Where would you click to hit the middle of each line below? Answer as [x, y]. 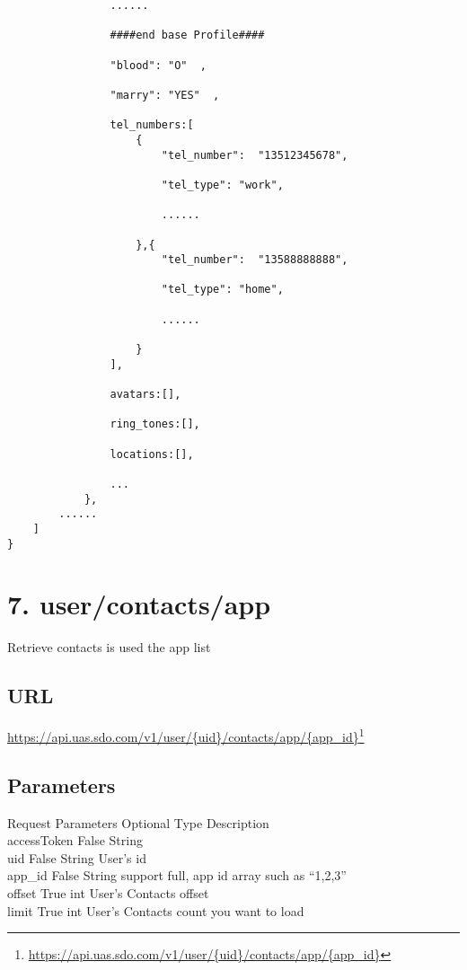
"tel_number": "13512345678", [255, 155]
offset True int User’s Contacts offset [108, 893]
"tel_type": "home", [222, 290]
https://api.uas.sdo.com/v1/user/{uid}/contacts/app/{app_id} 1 [186, 735]
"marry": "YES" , [165, 95]
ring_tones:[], [155, 424]
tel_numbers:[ [152, 125]
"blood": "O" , [158, 65]
